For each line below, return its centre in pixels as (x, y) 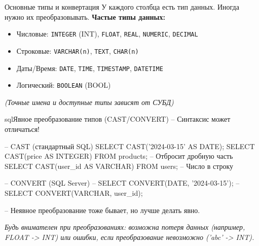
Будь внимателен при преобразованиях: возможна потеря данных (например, (125, 227)
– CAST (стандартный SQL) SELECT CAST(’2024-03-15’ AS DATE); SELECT (130, 146)
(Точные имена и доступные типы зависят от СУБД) (89, 102)
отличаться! (22, 129)
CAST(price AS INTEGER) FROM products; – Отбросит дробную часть (119, 156)
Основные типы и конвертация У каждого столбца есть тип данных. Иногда (122, 7)
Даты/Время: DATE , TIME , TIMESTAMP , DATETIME (90, 68)
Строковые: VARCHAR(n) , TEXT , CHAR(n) (78, 50)
